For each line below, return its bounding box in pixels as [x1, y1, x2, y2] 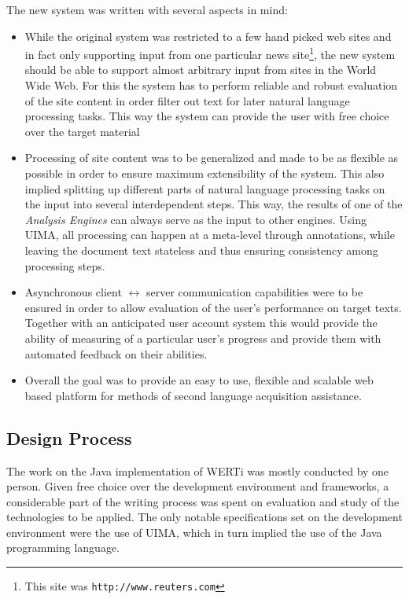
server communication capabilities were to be [146, 284, 363, 300]
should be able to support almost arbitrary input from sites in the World [24, 61, 377, 78]
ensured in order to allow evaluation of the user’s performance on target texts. [24, 299, 402, 315]
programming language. [6, 539, 120, 556]
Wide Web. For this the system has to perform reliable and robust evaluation [24, 77, 398, 94]
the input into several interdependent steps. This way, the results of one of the [24, 196, 403, 212]
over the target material [24, 123, 140, 139]
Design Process [6, 425, 132, 450]
